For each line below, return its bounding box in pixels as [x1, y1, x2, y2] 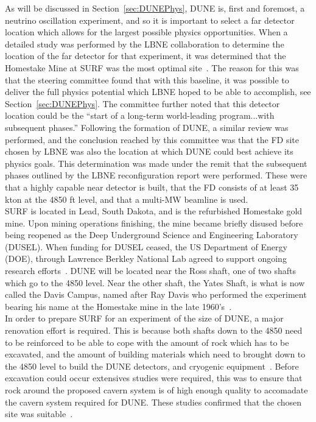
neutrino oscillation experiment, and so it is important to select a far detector [5, 13, 295, 26]
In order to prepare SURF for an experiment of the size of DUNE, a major [5, 312, 284, 325]
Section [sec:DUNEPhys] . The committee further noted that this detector [5, 97, 280, 110]
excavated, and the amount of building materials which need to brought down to [5, 348, 306, 360]
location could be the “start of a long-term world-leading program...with [5, 109, 275, 122]
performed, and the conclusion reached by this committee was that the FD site [5, 133, 299, 146]
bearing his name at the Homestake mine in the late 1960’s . [5, 300, 232, 312]
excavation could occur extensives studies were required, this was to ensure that [5, 371, 303, 384]
